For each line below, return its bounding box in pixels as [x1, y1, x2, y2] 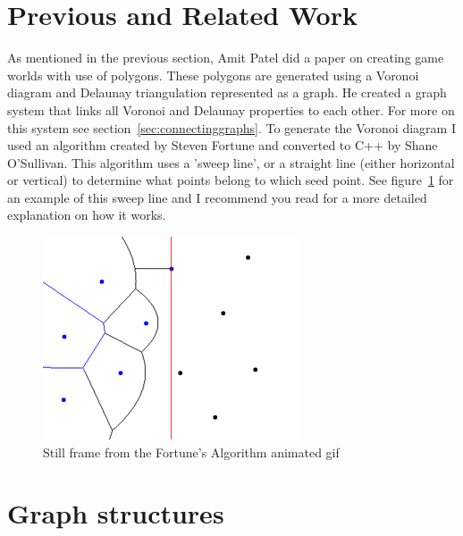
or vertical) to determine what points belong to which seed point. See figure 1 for [7, 171, 454, 189]
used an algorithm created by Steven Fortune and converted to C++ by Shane [7, 136, 438, 155]
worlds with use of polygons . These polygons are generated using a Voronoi [7, 65, 419, 84]
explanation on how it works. [7, 205, 166, 224]
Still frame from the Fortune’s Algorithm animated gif [43, 442, 340, 461]
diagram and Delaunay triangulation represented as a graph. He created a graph [7, 83, 447, 102]
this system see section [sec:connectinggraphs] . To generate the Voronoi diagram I [7, 118, 456, 137]
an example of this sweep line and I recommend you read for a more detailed [7, 188, 427, 206]
